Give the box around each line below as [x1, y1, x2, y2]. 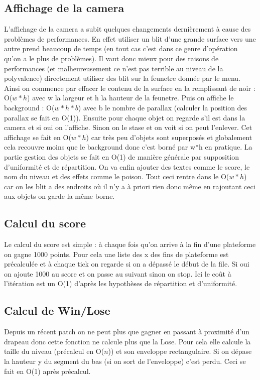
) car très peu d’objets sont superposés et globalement [86, 132, 252, 142]
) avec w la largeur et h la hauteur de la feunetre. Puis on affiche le [27, 92, 234, 103]
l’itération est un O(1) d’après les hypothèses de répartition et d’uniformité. [4, 278, 237, 289]
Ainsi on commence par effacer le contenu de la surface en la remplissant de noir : [4, 82, 255, 93]
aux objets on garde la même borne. [4, 191, 115, 201]
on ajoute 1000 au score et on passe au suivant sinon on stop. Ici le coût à [4, 268, 231, 279]
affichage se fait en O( [4, 132, 71, 142]
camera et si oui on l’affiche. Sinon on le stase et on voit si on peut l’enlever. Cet [4, 122, 252, 133]
